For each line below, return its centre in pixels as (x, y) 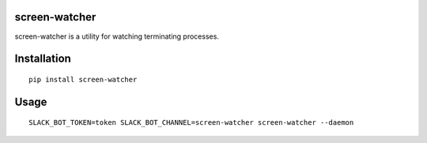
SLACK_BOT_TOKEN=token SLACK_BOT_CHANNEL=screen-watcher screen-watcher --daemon (191, 123)
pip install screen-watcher (83, 79)
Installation (43, 59)
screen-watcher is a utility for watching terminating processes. (117, 36)
